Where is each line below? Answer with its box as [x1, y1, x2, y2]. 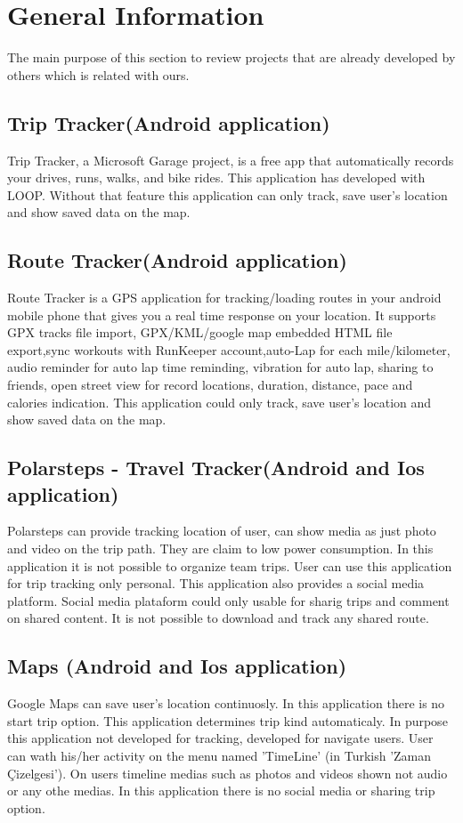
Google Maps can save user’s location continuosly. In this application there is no [7, 694, 445, 713]
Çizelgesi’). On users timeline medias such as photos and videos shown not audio [7, 763, 448, 782]
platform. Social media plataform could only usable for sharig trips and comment [7, 591, 450, 609]
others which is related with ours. [7, 65, 190, 84]
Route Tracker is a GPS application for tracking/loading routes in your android [7, 288, 442, 307]
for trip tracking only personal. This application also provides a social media [7, 574, 425, 593]
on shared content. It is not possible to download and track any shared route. [7, 609, 429, 627]
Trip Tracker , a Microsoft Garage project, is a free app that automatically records [7, 150, 454, 169]
